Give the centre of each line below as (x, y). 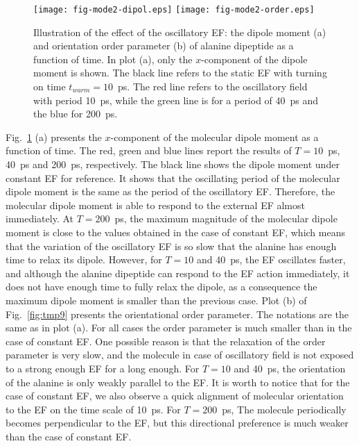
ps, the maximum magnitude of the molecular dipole (226, 218)
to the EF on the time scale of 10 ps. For (93, 409)
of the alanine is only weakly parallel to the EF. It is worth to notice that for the (178, 382)
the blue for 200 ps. (76, 114)
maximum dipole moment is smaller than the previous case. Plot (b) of (156, 300)
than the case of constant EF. (69, 436)
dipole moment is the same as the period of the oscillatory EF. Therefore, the (170, 191)
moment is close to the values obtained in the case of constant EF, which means (175, 232)
